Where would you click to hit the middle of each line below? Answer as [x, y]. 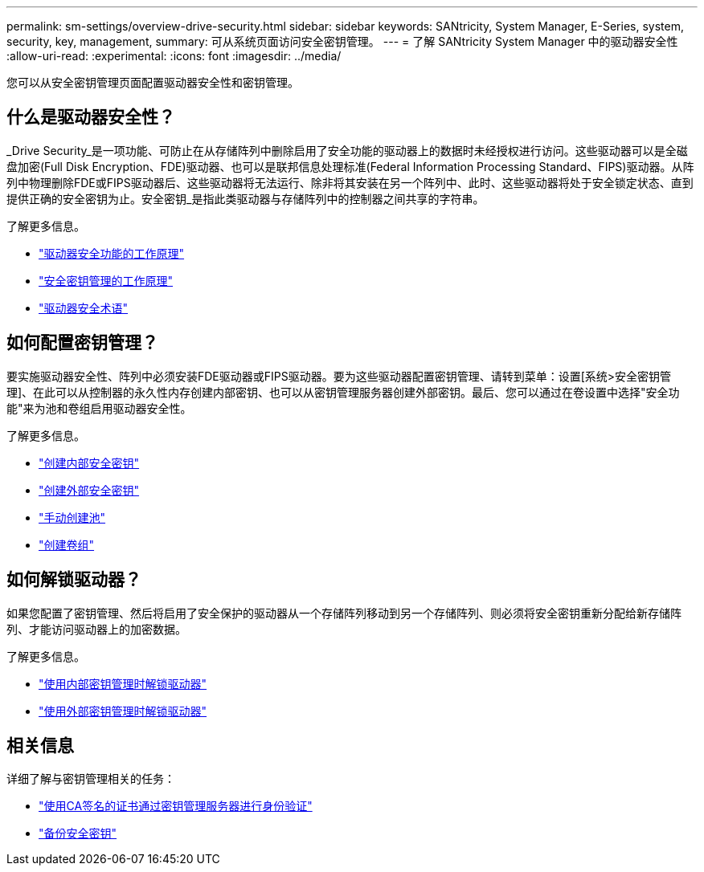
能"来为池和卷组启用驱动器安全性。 [99, 408]
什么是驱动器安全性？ [91, 117]
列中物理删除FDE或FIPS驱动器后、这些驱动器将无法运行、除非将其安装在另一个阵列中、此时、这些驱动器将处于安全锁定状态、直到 [350, 182]
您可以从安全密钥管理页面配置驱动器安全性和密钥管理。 [153, 82]
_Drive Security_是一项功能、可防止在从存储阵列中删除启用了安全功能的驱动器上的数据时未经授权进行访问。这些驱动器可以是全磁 [347, 150]
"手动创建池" [72, 517]
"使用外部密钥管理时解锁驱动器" [123, 711]
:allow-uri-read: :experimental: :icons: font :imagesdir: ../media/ [174, 56]
